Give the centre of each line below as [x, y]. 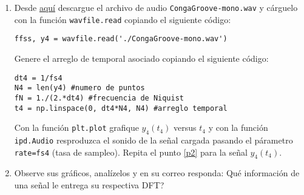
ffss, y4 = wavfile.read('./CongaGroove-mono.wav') [121, 39]
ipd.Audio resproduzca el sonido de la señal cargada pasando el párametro [154, 140]
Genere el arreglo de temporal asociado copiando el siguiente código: [141, 58]
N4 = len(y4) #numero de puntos [79, 88]
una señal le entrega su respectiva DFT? [89, 185]
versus [185, 127]
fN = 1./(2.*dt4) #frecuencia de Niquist [99, 98]
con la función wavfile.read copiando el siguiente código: [123, 19]
